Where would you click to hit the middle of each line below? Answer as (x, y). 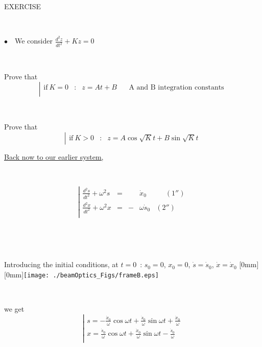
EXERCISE (22, 6)
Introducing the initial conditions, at (61, 264)
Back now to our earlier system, (54, 156)
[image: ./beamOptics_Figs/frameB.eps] (91, 275)
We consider (34, 41)
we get (14, 308)
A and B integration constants (176, 88)
